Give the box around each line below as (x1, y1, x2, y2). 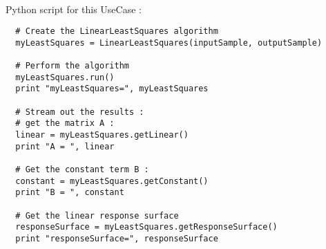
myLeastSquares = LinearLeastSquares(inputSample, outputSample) (15, 37, 323, 48)
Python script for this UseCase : (6, 1, 142, 16)
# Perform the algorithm (15, 61, 129, 71)
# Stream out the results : (15, 107, 144, 117)
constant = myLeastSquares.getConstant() (15, 176, 209, 186)
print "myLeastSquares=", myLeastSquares (15, 84, 209, 94)
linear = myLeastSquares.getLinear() (15, 130, 189, 140)
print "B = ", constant (15, 187, 124, 198)
